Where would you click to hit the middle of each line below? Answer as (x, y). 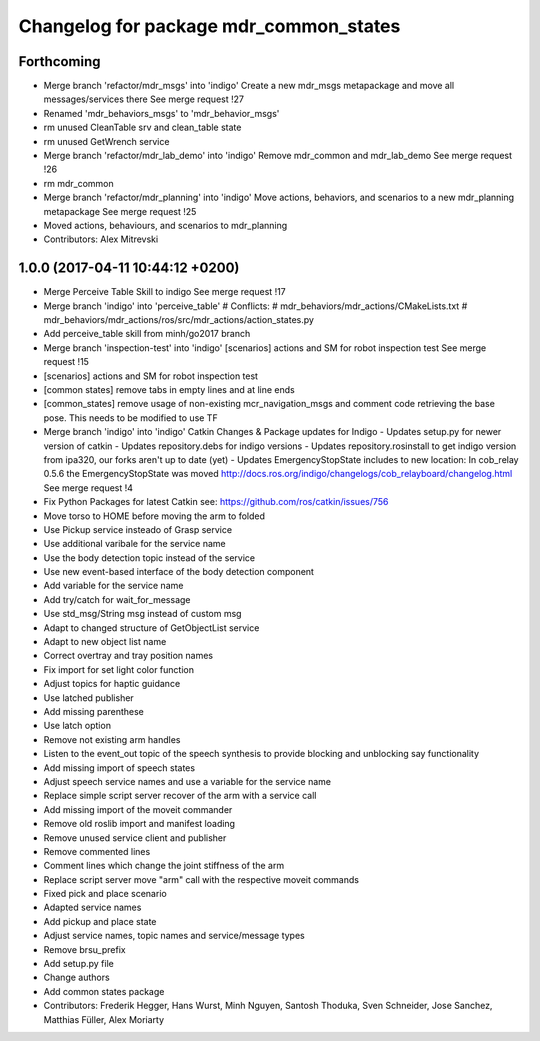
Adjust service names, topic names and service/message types (174, 936)
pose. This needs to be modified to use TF (131, 417)
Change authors (76, 977)
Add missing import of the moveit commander (138, 809)
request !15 (66, 362)
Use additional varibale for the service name (134, 544)
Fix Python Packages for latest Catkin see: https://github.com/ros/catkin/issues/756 (216, 502)
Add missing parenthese (93, 711)
